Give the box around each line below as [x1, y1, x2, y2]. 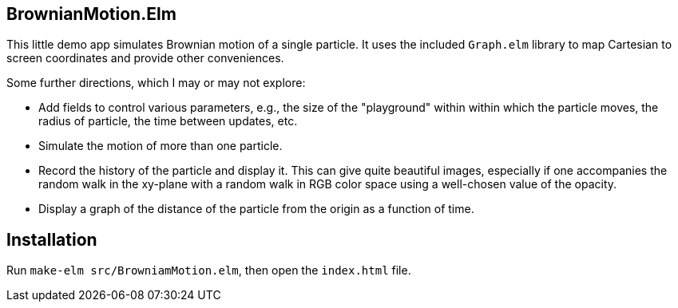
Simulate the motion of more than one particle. [38, 139, 283, 153]
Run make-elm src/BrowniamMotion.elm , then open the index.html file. [6, 263, 411, 278]
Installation [6, 229, 97, 250]
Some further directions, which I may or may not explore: [6, 76, 306, 90]
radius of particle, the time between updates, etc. [38, 114, 298, 128]
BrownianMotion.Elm [6, 4, 176, 24]
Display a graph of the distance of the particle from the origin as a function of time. [38, 202, 474, 216]
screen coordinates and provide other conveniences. [6, 51, 284, 65]
